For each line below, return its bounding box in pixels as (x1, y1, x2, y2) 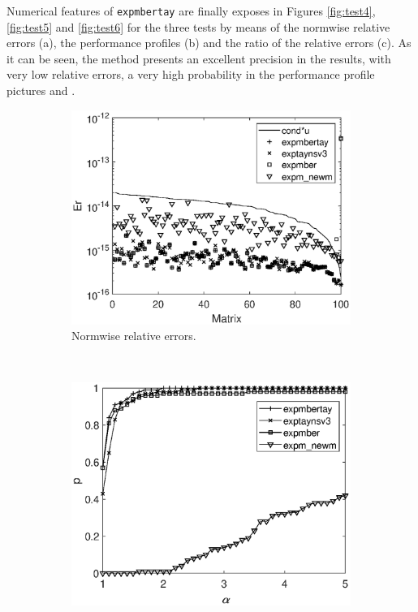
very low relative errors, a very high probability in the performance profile (6, 66, 375, 83)
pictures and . (6, 82, 75, 99)
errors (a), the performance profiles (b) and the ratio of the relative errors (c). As (6, 34, 412, 51)
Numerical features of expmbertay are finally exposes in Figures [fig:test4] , (6, 2, 376, 19)
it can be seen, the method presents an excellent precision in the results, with (6, 50, 391, 67)
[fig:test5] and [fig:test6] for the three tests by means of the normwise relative (6, 18, 390, 35)
